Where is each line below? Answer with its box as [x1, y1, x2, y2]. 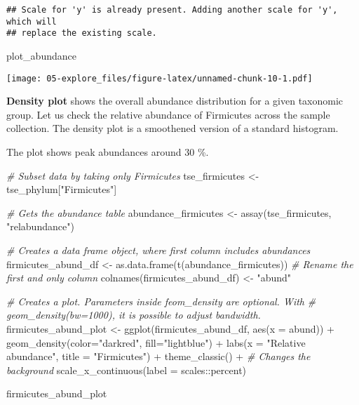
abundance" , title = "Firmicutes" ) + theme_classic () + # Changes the [6, 349, 311, 364]
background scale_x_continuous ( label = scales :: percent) [6, 362, 247, 377]
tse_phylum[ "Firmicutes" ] [6, 182, 117, 197]
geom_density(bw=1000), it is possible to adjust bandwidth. [6, 307, 261, 322]
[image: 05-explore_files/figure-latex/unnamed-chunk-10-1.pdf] [6, 73, 313, 84]
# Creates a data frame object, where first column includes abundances [6, 242, 311, 257]
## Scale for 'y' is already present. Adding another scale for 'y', [6, 5, 338, 15]
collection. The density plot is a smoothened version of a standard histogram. [6, 121, 339, 135]
